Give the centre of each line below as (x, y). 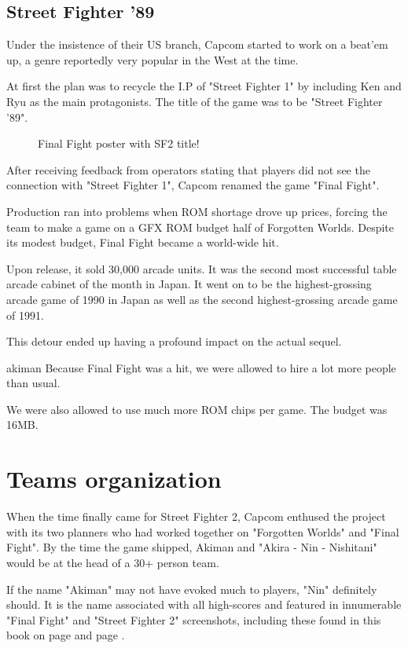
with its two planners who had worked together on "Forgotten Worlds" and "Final (203, 531)
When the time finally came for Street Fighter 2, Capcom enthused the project (196, 516)
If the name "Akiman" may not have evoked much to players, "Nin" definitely (192, 589)
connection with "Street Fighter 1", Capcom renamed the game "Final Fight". (193, 185)
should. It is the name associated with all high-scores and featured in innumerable (204, 604)
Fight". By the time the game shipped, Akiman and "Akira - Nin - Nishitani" (192, 547)
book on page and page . (66, 635)
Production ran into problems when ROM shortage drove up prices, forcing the (197, 211)
